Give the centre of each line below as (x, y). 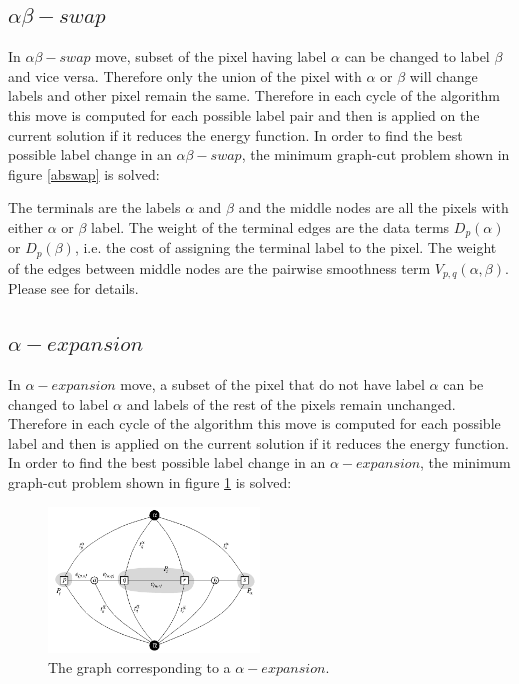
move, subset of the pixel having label (211, 56)
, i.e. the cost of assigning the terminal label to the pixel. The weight (285, 247)
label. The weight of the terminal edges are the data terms (270, 226)
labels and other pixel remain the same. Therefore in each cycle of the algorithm (254, 95)
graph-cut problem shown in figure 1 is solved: (150, 482)
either (26, 226)
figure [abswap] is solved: (84, 173)
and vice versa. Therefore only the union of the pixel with (185, 75)
